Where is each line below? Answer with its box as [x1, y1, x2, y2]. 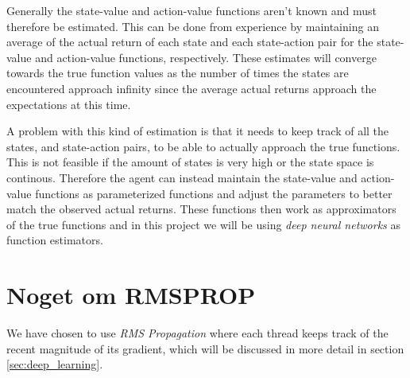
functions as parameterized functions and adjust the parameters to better [35, 185, 393, 201]
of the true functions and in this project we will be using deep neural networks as [6, 216, 401, 232]
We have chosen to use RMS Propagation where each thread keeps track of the [6, 325, 389, 341]
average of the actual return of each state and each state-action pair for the [6, 33, 373, 50]
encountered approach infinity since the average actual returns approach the [6, 80, 377, 96]
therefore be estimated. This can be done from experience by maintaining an [6, 18, 379, 34]
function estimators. [6, 232, 103, 248]
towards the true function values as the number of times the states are [6, 64, 349, 81]
